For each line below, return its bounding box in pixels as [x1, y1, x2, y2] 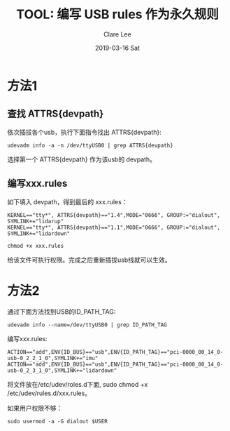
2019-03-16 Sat [95, 44, 140, 52]
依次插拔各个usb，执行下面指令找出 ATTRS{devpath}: [7, 128, 162, 136]
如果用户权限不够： [7, 404, 63, 412]
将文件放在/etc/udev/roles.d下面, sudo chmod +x [7, 380, 148, 388]
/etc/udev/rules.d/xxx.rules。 [7, 389, 92, 397]
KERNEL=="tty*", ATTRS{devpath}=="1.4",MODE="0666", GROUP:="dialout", [7, 211, 220, 218]
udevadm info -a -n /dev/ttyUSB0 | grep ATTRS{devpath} [7, 142, 173, 149]
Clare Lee [103, 29, 131, 39]
